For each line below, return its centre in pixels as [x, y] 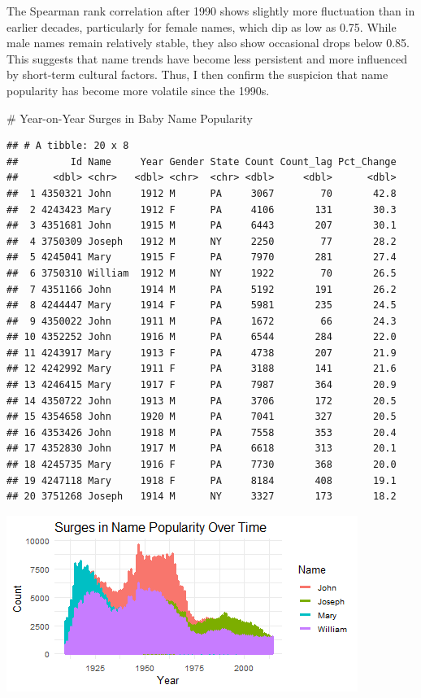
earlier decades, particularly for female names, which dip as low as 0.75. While [202, 26]
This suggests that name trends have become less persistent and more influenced [207, 58]
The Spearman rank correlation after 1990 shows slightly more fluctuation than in [211, 11]
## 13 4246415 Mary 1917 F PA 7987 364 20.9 [202, 385]
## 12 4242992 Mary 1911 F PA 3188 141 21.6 [202, 369]
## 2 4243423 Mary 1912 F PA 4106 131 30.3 [202, 209]
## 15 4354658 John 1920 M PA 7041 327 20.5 [202, 417]
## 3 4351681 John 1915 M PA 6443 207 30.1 [202, 226]
